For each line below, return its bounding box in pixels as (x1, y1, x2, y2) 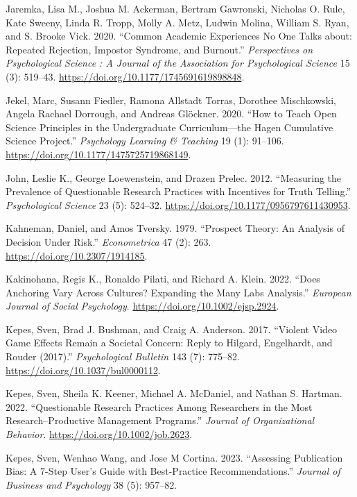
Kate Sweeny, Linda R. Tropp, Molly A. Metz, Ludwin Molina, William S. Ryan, (6, 15, 349, 29)
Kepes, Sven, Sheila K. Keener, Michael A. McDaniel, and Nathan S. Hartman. (6, 386, 342, 401)
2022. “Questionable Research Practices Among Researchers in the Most (6, 399, 313, 414)
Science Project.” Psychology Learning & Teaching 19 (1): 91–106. (6, 133, 284, 148)
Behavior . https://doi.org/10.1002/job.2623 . (6, 427, 193, 441)
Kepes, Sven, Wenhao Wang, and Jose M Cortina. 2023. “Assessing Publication (6, 450, 343, 464)
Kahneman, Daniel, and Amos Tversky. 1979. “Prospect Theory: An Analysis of (6, 221, 345, 235)
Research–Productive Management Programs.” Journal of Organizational (6, 413, 315, 428)
